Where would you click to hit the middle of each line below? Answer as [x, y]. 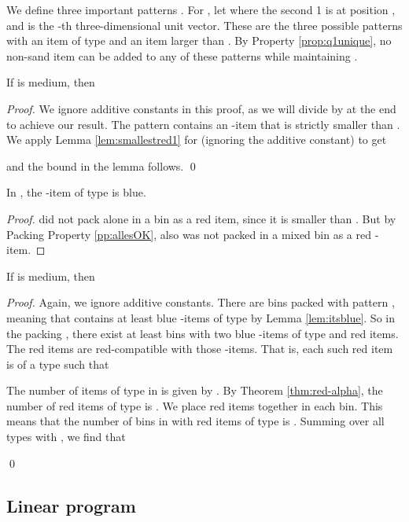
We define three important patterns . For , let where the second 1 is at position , [201, 9]
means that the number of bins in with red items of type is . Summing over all [195, 421]
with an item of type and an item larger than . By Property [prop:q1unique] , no [199, 40]
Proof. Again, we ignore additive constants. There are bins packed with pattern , [201, 302]
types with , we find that [66, 437]
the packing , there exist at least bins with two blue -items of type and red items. [203, 333]
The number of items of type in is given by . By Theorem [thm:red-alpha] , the [195, 390]
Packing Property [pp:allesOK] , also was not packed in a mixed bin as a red [189, 234]
